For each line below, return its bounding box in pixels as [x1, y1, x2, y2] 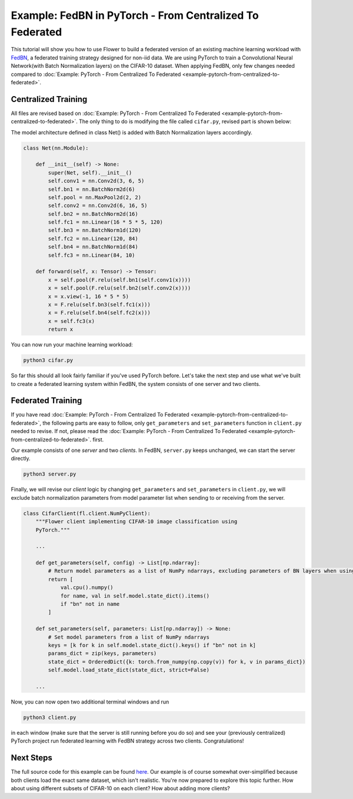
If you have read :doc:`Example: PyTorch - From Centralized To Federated [11, 411, 189, 418]
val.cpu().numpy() [60, 584, 114, 591]
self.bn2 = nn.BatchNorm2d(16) [48, 210, 138, 217]
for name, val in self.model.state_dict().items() [60, 592, 210, 599]
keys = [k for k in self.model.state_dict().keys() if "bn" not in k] [48, 642, 256, 648]
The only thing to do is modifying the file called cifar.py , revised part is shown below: [78, 118, 291, 125]
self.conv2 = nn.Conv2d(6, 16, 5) [48, 202, 148, 209]
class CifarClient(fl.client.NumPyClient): [23, 510, 151, 517]
